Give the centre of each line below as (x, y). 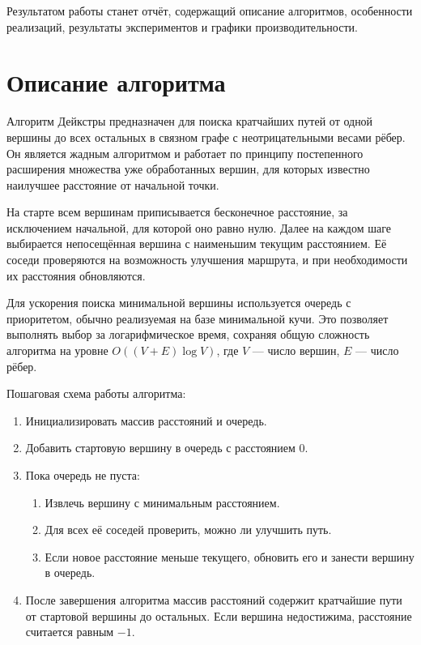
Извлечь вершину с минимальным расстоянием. (162, 502)
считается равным (70, 632)
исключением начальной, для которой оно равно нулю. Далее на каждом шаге (199, 227)
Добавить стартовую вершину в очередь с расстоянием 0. (167, 448)
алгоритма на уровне (57, 350)
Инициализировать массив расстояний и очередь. (146, 420)
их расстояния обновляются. (76, 275)
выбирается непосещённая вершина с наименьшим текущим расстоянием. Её (197, 243)
